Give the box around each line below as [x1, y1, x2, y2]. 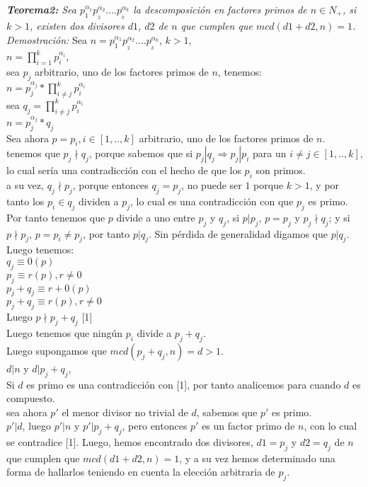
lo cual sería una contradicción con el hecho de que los [6, 163, 241, 178]
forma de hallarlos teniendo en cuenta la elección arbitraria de [6, 464, 275, 479]
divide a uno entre [116, 210, 195, 224]
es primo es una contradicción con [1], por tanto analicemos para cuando [26, 377, 341, 391]
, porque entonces [72, 178, 149, 193]
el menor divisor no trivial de [62, 404, 188, 419]
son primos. [255, 163, 306, 178]
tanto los [6, 193, 45, 208]
